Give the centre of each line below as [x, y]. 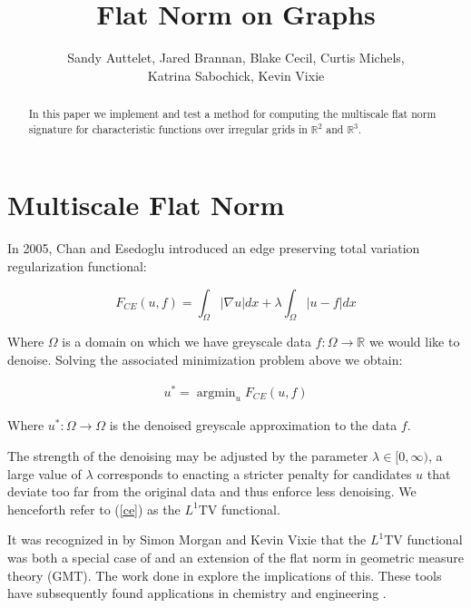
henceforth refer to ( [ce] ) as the [94, 509]
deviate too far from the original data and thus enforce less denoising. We [212, 491]
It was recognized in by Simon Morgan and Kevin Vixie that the [187, 539]
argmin [216, 392]
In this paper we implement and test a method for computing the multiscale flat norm [232, 114]
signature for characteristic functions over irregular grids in [168, 128]
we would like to [414, 342]
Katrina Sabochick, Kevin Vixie [236, 75]
